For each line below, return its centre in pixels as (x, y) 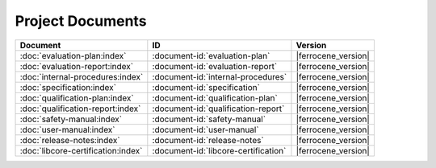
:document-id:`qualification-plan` (215, 98)
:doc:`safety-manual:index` (71, 119)
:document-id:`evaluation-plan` (211, 55)
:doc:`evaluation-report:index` (76, 66)
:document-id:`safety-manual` (209, 119)
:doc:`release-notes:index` (70, 140)
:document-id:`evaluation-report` (215, 66)
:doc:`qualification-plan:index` (77, 98)
